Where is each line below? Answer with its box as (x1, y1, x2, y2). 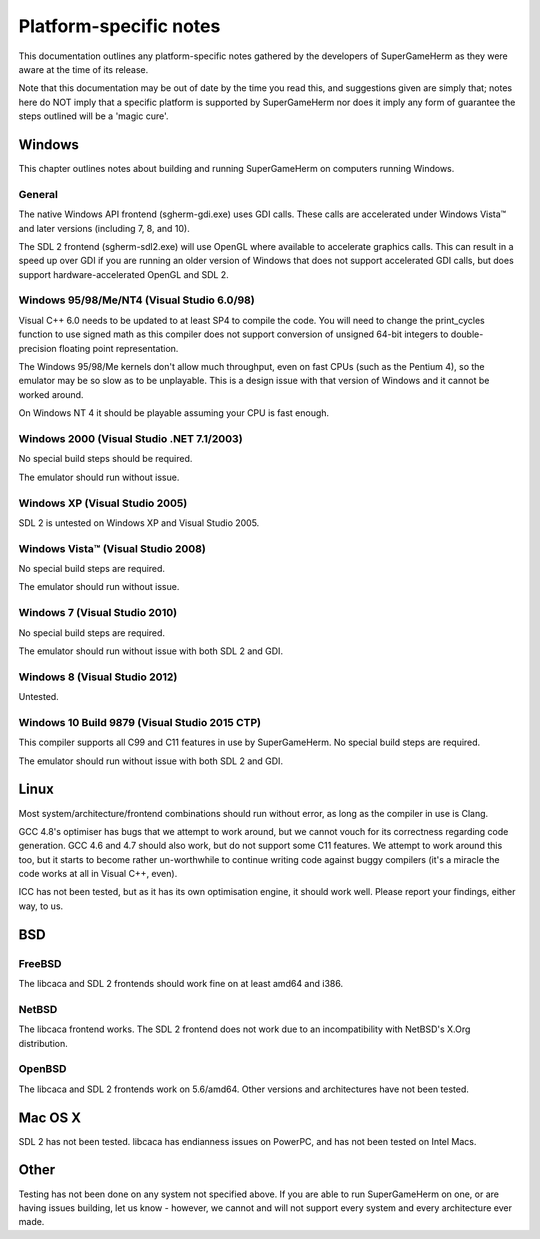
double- (450, 328, 484, 340)
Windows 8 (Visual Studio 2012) (18, 670, 178, 684)
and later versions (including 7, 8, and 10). (18, 222, 190, 234)
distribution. (18, 1037, 69, 1049)
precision (18, 342, 57, 354)
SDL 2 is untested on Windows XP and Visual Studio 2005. (18, 516, 260, 529)
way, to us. (18, 900, 64, 912)
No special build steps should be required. (18, 453, 193, 465)
